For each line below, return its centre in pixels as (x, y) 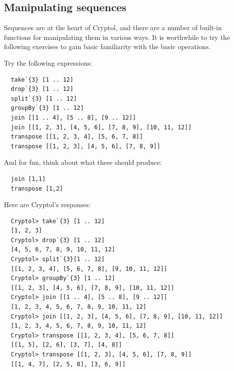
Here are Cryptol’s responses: (47, 204)
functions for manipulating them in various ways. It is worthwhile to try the (117, 37)
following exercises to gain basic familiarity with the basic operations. (107, 46)
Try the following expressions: (48, 62)
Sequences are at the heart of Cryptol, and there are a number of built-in (113, 27)
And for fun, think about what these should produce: (83, 162)
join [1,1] (28, 179)
